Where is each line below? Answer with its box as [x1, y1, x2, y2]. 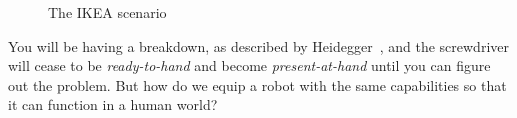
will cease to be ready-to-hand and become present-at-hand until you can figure [8, 55, 491, 76]
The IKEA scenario [48, 2, 167, 22]
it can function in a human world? [8, 94, 218, 115]
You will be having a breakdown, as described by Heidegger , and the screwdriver [8, 35, 509, 56]
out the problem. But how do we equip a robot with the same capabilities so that [8, 74, 507, 95]
